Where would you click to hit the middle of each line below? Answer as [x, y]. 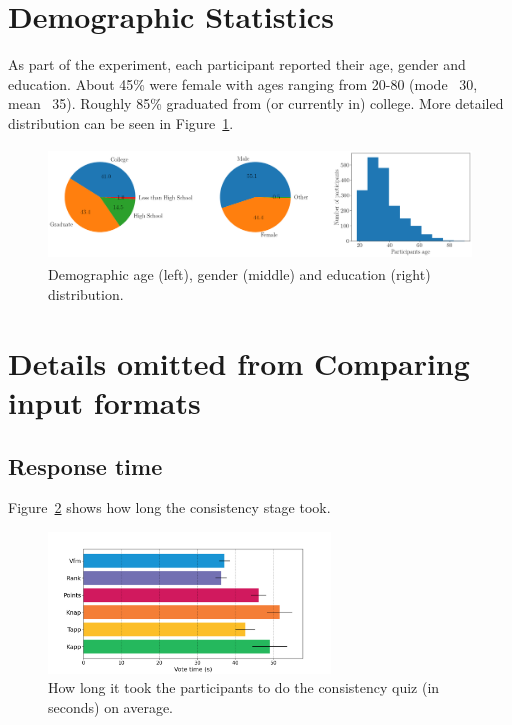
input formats [104, 402]
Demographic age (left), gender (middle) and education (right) [239, 274]
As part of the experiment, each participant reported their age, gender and [237, 64]
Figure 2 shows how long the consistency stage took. [169, 507]
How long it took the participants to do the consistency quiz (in [244, 687]
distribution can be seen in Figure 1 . [121, 122]
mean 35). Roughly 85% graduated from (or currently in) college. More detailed [256, 103]
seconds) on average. [111, 706]
